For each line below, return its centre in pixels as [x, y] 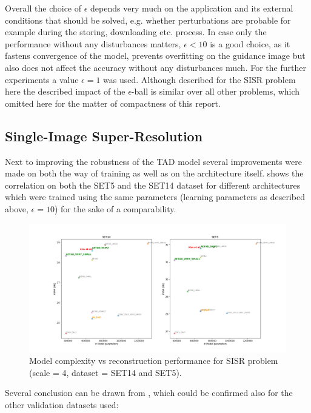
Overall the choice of [43, 8]
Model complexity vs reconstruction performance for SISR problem [154, 361]
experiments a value [42, 79]
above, [17, 208]
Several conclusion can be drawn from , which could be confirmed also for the [149, 393]
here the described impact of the [65, 91]
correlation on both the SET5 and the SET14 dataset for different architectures [153, 185]
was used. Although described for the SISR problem [199, 79]
